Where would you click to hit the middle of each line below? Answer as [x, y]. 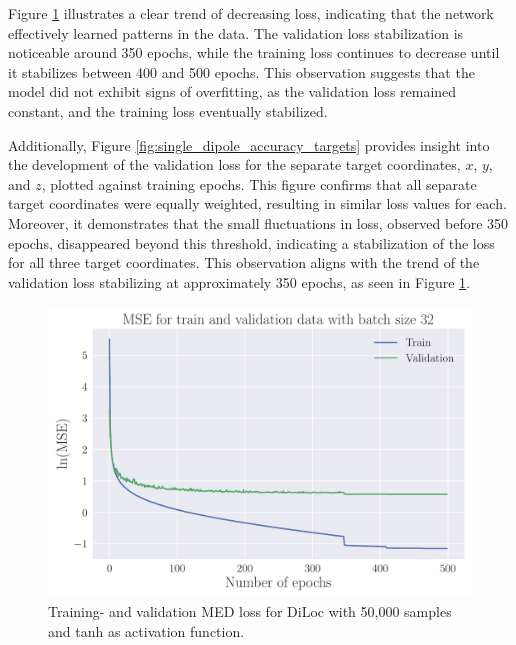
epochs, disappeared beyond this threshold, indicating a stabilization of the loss [251, 242]
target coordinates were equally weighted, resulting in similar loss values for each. [257, 203]
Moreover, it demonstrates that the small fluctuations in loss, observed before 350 [258, 222]
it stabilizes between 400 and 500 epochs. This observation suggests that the [241, 71]
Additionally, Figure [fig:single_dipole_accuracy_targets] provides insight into [249, 144]
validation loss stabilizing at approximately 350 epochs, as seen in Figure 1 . [239, 281]
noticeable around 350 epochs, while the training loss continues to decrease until [254, 52]
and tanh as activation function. [146, 631]
